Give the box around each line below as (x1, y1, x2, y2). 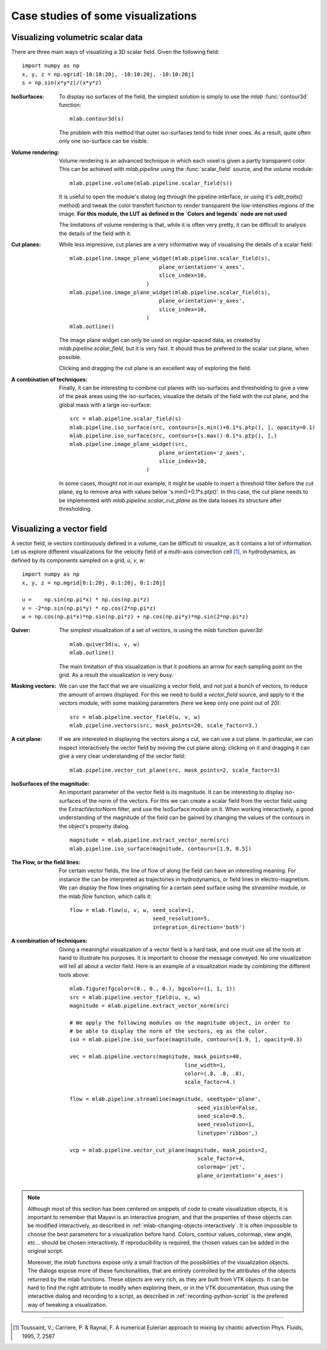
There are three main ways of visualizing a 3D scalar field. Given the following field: (11, 49, 220, 56)
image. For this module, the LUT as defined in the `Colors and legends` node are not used (59, 210, 287, 217)
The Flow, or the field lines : (11, 859, 81, 866)
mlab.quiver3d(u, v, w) (70, 641, 140, 647)
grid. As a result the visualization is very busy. (59, 671, 174, 679)
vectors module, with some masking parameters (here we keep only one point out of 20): (59, 700, 281, 707)
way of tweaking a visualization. (27, 1301, 108, 1308)
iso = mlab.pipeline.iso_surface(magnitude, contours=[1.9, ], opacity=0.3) (70, 1036, 303, 1043)
